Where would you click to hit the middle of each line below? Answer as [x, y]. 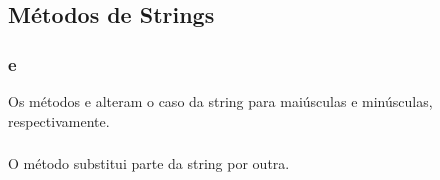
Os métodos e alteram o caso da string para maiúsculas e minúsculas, [220, 101]
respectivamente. [59, 120]
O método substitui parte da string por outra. [149, 163]
